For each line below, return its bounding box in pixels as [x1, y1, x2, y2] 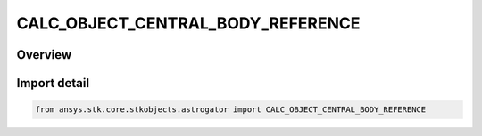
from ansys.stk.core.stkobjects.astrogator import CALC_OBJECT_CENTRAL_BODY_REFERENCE [35, 105, 427, 115]
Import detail [16, 76, 89, 91]
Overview [16, 47, 72, 62]
